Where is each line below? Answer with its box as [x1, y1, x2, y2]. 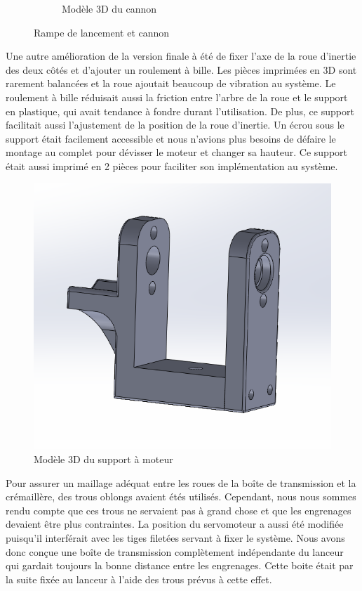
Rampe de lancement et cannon [34, 25, 170, 39]
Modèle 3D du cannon [62, 1, 157, 15]
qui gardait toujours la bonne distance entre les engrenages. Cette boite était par [6, 558, 354, 573]
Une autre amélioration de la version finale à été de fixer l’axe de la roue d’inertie [6, 48, 356, 63]
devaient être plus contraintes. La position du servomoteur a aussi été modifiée [6, 517, 344, 531]
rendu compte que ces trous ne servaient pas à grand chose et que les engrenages [6, 502, 351, 517]
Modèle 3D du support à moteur [34, 452, 173, 467]
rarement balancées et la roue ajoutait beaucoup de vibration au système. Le [6, 76, 336, 91]
